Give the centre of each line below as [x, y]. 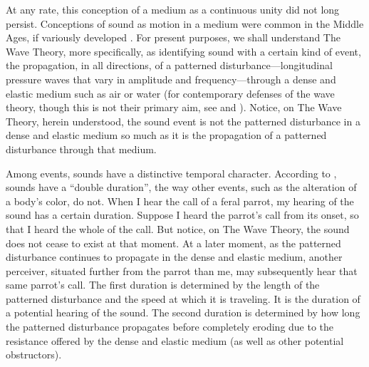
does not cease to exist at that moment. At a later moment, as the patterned [173, 243]
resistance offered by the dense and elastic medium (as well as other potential [175, 340]
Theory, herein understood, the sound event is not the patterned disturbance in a [183, 121]
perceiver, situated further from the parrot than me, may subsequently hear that [182, 270]
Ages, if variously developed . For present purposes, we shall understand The [173, 37]
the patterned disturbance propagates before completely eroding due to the [170, 327]
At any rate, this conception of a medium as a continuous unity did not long [173, 9]
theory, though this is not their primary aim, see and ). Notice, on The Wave [174, 107]
